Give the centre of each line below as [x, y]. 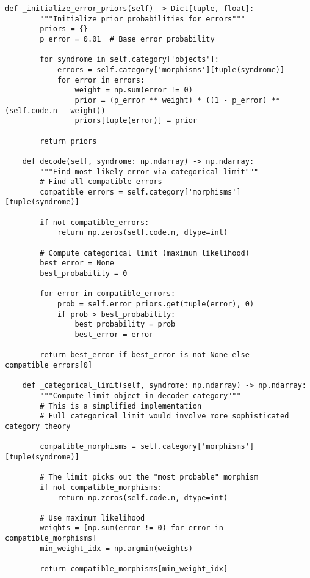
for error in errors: [101, 80]
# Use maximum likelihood [92, 518]
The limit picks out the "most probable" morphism [153, 477]
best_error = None [77, 263]
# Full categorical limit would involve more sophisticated [164, 416]
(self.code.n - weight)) [55, 110]
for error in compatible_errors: [108, 294]
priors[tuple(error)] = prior [136, 121]
